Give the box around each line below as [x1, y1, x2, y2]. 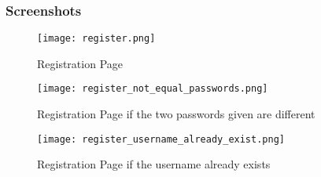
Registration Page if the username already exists [37, 156, 271, 172]
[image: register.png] [37, 33, 156, 45]
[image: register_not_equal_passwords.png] [37, 83, 268, 95]
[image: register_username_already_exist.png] [37, 133, 285, 145]
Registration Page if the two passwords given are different [37, 106, 315, 122]
